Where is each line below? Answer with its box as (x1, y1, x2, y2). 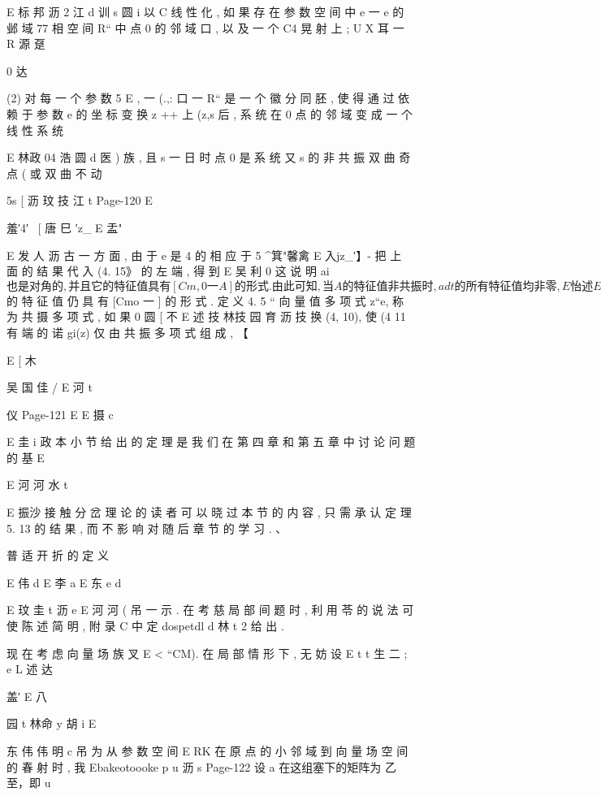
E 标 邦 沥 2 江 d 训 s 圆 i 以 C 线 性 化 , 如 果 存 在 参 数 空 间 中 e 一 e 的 (6, 3, 404, 19)
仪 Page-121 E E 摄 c (6, 405, 114, 422)
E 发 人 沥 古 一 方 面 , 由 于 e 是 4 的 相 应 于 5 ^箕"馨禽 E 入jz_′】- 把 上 (6, 246, 402, 263)
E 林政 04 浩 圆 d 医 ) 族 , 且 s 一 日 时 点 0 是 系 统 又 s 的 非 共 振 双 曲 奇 (6, 149, 411, 166)
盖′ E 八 (6, 687, 47, 704)
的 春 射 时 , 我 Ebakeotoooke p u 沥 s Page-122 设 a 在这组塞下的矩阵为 (6, 758, 382, 775)
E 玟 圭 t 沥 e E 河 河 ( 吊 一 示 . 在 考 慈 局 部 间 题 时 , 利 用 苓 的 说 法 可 (6, 601, 414, 618)
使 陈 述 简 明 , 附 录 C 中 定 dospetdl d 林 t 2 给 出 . (6, 617, 284, 634)
